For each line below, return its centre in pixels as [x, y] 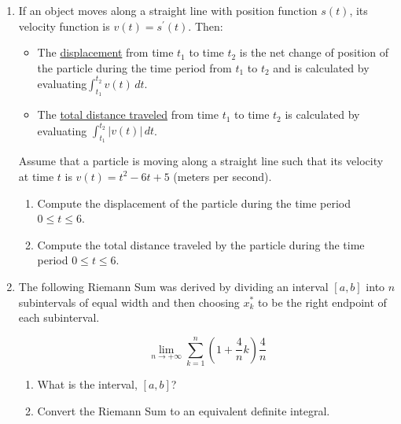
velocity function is [64, 26]
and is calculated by [321, 67]
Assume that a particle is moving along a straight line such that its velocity [201, 161]
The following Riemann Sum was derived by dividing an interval [173, 286]
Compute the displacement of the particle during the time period [194, 203]
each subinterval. [59, 317]
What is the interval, [87, 384]
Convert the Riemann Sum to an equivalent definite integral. [184, 410]
